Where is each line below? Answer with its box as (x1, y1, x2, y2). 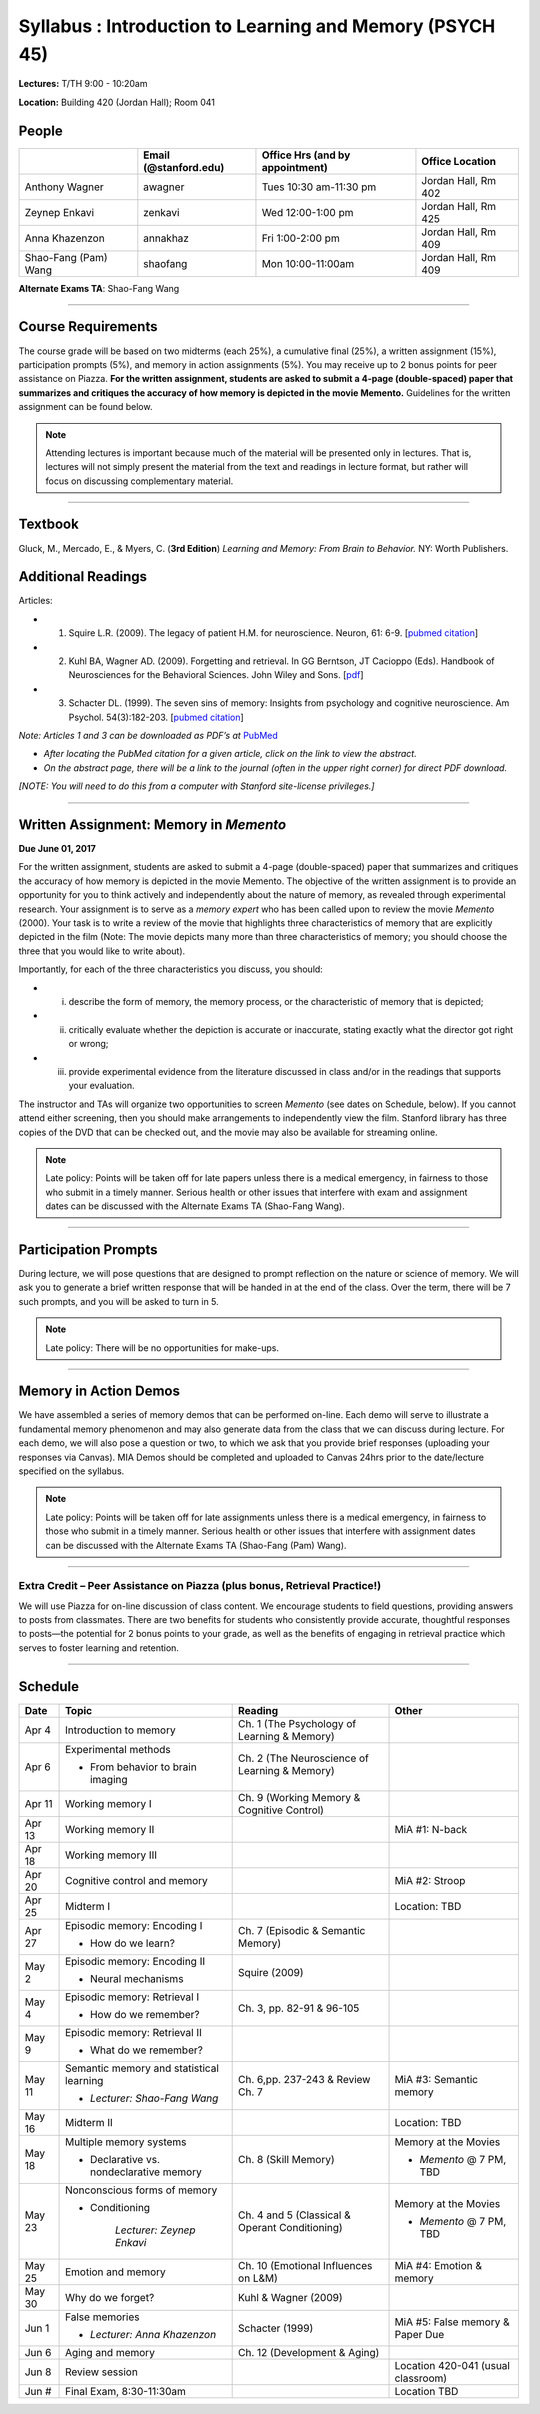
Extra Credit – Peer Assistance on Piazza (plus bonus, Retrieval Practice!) (18, 1579, 382, 1593)
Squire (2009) (238, 1965, 304, 1979)
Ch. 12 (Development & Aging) (238, 2345, 380, 2359)
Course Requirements (18, 318, 158, 335)
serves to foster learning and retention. (18, 1641, 180, 1654)
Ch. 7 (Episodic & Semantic (238, 1923, 366, 1937)
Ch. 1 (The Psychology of (238, 1716, 357, 1730)
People (18, 122, 64, 139)
